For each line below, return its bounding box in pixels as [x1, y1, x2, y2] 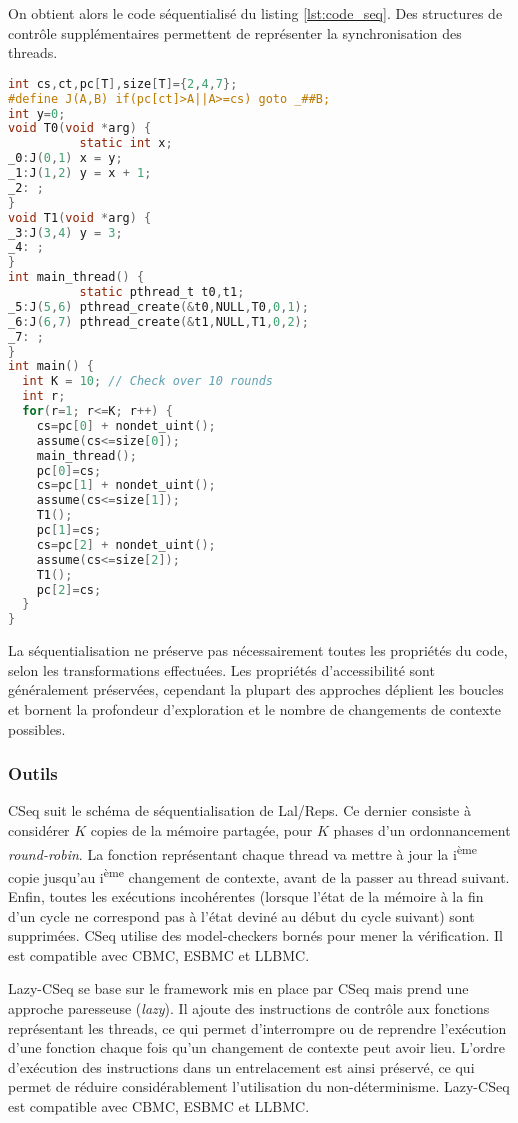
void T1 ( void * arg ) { [8, 210, 152, 225]
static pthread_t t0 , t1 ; [79, 285, 245, 300]
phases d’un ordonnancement [333, 819, 511, 840]
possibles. [8, 718, 66, 739]
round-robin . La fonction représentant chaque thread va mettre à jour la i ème [8, 840, 477, 864]
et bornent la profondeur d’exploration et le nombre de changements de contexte [8, 698, 501, 719]
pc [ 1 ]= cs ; [36, 523, 102, 538]
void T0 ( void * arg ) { [8, 121, 152, 136]
